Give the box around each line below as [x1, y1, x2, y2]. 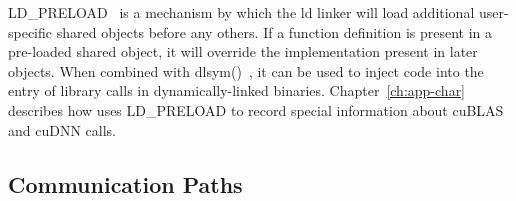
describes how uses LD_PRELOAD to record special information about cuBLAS [8, 99, 504, 120]
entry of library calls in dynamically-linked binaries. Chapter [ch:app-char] [8, 80, 466, 101]
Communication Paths [8, 168, 243, 199]
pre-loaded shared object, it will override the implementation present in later [8, 41, 478, 62]
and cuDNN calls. [8, 119, 116, 140]
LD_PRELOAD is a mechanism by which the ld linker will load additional [8, 2, 475, 22]
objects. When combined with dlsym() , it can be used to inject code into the [8, 60, 484, 81]
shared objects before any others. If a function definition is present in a [56, 21, 493, 42]
